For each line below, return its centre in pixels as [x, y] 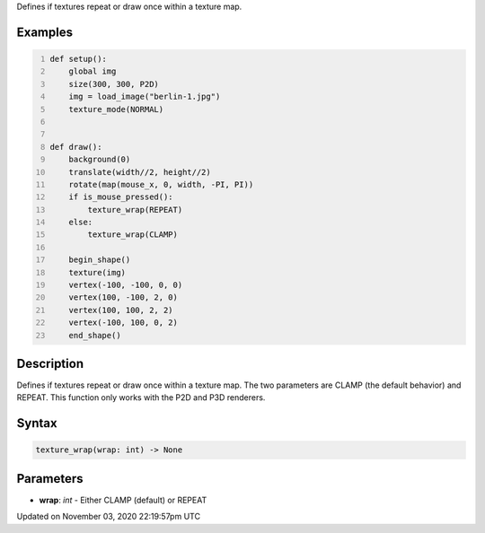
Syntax [37, 423]
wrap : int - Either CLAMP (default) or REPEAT [123, 500]
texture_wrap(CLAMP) [133, 235]
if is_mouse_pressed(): [121, 197]
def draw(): [76, 147]
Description [50, 364]
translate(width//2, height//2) [140, 172]
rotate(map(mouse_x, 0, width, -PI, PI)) [161, 184]
